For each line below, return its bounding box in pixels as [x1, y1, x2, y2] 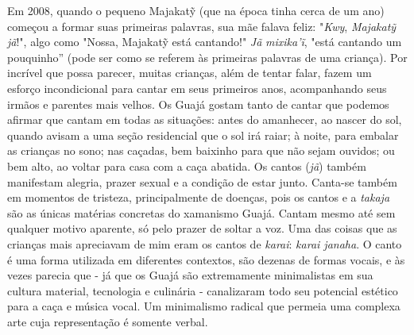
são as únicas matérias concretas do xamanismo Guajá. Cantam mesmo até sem [7, 204, 396, 221]
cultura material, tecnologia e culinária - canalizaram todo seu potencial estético [7, 282, 398, 298]
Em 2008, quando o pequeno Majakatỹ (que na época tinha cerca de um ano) [7, 2, 385, 18]
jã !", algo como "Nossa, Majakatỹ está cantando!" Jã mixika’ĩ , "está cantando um [7, 33, 402, 50]
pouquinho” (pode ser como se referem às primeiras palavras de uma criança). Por [7, 48, 408, 65]
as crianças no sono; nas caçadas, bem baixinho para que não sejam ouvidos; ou [7, 142, 395, 159]
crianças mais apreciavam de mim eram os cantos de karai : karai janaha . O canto [7, 235, 402, 252]
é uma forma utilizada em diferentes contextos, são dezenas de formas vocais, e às [7, 251, 405, 268]
